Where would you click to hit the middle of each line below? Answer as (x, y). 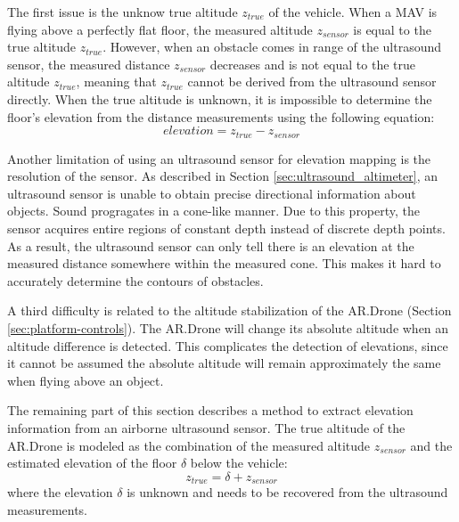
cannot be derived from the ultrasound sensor (312, 82)
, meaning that (116, 82)
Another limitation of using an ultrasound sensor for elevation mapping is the (219, 158)
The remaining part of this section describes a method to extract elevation (210, 410)
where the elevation (60, 492)
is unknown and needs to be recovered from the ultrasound (287, 492)
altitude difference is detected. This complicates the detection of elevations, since (228, 345)
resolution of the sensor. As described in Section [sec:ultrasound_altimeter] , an (222, 176)
